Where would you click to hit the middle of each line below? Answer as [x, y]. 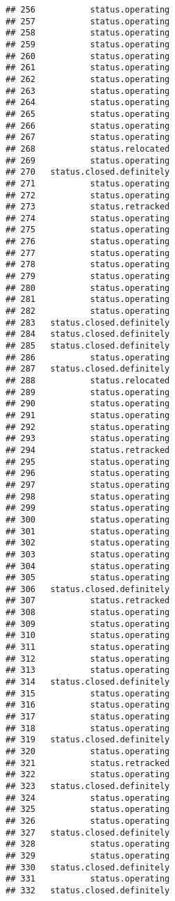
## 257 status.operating [88, 21]
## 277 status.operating [88, 253]
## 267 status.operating [88, 137]
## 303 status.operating [88, 554]
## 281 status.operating [88, 300]
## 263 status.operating [88, 91]
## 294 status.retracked [88, 450]
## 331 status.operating [88, 879]
